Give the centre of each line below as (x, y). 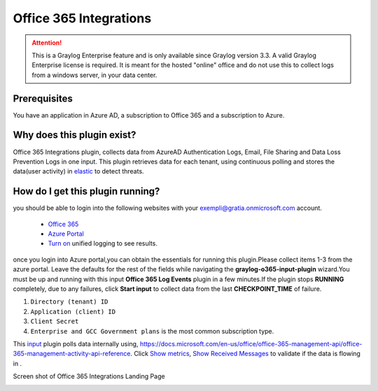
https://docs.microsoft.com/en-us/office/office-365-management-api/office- (251, 343)
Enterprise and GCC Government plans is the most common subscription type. (152, 331)
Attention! (47, 43)
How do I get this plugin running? (86, 191)
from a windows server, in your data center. (94, 75)
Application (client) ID (73, 312)
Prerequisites (43, 98)
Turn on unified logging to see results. (103, 243)
